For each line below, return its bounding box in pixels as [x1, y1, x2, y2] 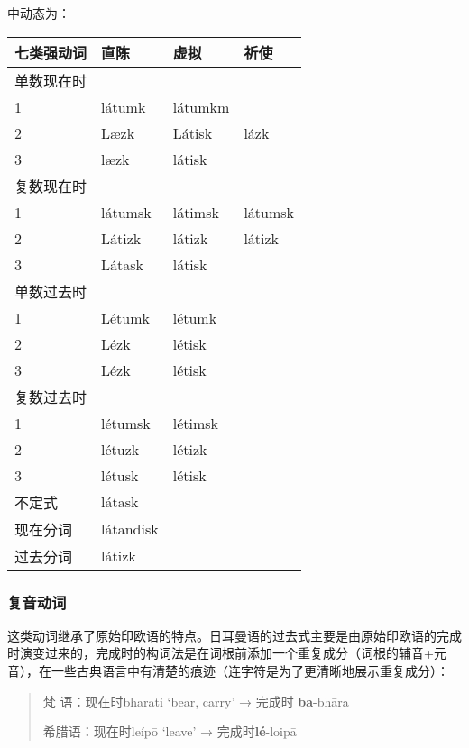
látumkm [172, 96, 230, 117]
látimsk [172, 201, 219, 223]
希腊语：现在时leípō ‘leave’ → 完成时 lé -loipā [42, 722, 297, 741]
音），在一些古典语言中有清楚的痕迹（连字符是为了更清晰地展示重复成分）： [7, 661, 449, 680]
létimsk [172, 412, 218, 433]
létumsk [101, 412, 151, 433]
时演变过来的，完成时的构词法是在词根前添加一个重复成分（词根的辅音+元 [7, 643, 446, 662]
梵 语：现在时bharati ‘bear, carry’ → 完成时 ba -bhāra [42, 691, 349, 710]
